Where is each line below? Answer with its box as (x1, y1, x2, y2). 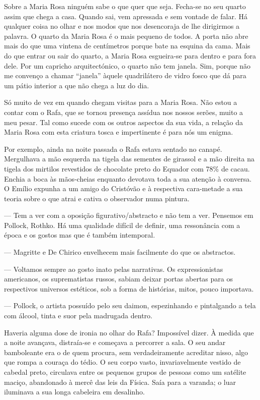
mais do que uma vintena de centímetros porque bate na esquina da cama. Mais (4, 40, 250, 51)
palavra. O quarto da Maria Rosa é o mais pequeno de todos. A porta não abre (4, 30, 248, 41)
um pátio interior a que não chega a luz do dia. (4, 80, 149, 90)
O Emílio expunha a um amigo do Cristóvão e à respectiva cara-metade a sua (4, 183, 243, 194)
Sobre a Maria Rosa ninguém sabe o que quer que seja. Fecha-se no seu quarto (4, 1, 246, 11)
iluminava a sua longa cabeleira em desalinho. (4, 386, 145, 397)
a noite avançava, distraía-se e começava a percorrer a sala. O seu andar (4, 337, 226, 348)
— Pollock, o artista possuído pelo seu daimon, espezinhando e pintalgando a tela (4, 300, 256, 311)
